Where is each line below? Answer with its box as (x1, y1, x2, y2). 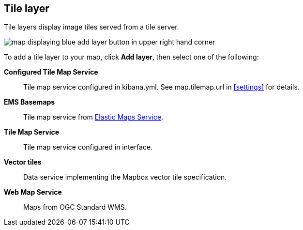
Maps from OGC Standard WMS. (23, 203, 127, 212)
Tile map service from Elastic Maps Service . (23, 113, 164, 122)
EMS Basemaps (4, 98, 55, 107)
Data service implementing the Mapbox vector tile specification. (23, 173, 227, 182)
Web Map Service (4, 188, 62, 197)
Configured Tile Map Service (4, 68, 98, 77)
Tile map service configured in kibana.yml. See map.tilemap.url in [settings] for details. (23, 83, 300, 92)
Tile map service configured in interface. (23, 143, 153, 152)
